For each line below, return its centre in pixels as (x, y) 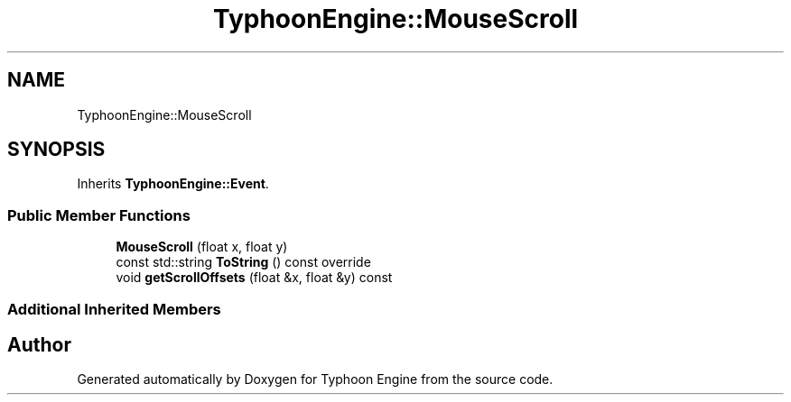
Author (39, 344)
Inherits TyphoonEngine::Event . (173, 184)
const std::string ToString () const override (243, 262)
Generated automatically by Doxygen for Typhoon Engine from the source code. (315, 379)
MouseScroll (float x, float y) (202, 247)
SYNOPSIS (56, 150)
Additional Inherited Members (114, 309)
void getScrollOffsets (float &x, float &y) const (254, 278)
